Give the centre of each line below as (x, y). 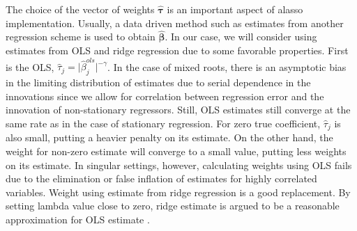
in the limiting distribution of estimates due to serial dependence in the (158, 82)
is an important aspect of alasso (235, 9)
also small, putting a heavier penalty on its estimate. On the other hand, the (169, 137)
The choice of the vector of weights (80, 9)
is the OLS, (30, 66)
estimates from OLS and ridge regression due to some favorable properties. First (177, 50)
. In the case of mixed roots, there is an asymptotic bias (227, 66)
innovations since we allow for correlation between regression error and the (165, 96)
